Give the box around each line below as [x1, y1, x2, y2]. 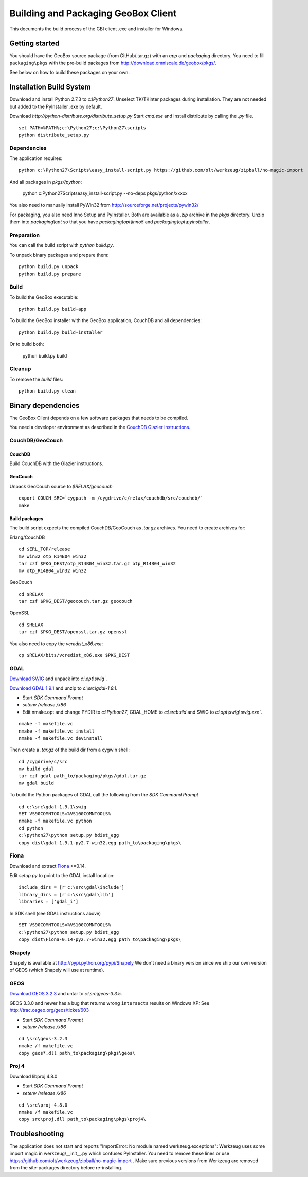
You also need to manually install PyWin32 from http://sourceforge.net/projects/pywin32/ [9, 202, 199, 208]
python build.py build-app [19, 306, 87, 312]
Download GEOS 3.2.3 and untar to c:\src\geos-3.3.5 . [9, 990, 122, 996]
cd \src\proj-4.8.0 [19, 1102, 68, 1108]
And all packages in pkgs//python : [9, 179, 82, 185]
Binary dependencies [9, 401, 80, 410]
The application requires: [9, 155, 63, 162]
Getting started [9, 39, 60, 48]
